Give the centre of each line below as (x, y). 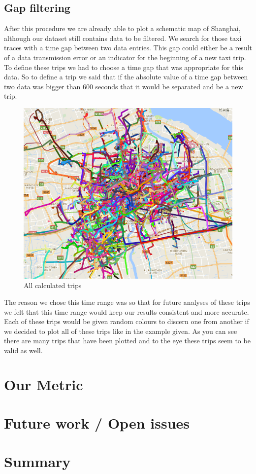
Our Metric (44, 384)
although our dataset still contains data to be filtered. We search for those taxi (123, 38)
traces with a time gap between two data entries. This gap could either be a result (128, 48)
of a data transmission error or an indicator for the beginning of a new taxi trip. (125, 57)
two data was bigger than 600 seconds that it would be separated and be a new (124, 86)
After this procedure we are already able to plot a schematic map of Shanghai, (122, 28)
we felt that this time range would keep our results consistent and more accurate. (127, 311)
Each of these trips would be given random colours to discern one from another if (127, 321)
